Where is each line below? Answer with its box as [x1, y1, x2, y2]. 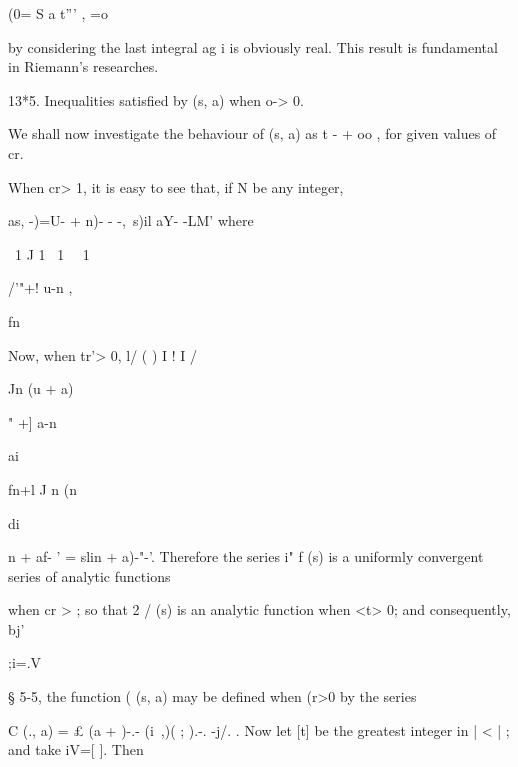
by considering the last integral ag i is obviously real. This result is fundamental [8, 36, 498, 57]
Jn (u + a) [8, 378, 74, 399]
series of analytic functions [8, 565, 171, 586]
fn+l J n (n [8, 478, 78, 499]
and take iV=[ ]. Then [8, 739, 144, 760]
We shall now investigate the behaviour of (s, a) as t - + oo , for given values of [8, 123, 497, 144]
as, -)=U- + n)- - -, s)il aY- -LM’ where [8, 210, 254, 231]
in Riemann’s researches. [8, 56, 159, 77]
